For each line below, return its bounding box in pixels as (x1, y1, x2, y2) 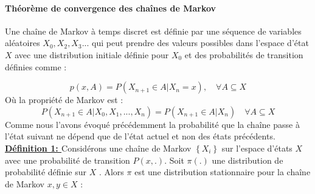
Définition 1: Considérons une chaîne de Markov (5, 141, 192, 154)
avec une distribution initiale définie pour (15, 48, 169, 61)
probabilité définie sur (5, 166, 86, 178)
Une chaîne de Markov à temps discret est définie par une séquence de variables (5, 24, 302, 37)
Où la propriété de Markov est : (5, 93, 123, 106)
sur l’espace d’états (221, 141, 292, 154)
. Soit (164, 153, 184, 166)
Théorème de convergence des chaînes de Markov (5, 1, 216, 14)
